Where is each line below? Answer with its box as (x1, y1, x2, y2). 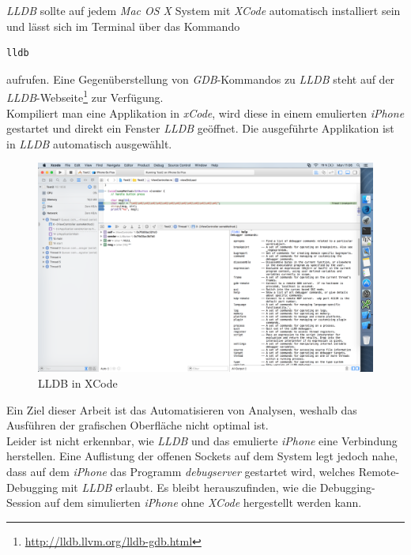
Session (6, 494, 41, 511)
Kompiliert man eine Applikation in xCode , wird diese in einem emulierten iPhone (6, 104, 405, 121)
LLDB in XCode (38, 375, 118, 391)
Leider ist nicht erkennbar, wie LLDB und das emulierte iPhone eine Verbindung (6, 432, 398, 448)
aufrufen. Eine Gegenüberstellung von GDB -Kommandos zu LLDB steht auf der (6, 70, 395, 87)
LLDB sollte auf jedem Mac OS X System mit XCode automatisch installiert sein (6, 2, 401, 18)
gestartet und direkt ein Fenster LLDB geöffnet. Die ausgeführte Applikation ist (6, 120, 394, 137)
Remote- (358, 463, 400, 479)
